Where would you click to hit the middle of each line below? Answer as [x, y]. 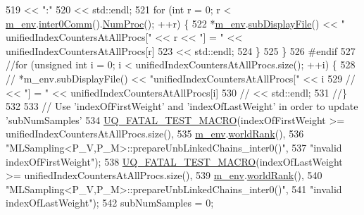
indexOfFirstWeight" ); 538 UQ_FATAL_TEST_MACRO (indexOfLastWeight [174, 161]
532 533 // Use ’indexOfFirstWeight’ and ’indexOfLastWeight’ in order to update [182, 106]
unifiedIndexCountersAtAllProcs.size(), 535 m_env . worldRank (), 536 [155, 134]
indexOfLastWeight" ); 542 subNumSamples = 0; [110, 203]
